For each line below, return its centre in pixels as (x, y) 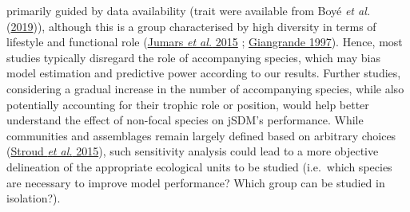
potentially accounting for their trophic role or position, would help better (188, 104)
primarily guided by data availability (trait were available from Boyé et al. (189, 10)
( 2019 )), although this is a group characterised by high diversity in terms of (191, 26)
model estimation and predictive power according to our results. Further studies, (204, 73)
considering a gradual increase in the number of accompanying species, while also (205, 88)
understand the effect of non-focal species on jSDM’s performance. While (185, 120)
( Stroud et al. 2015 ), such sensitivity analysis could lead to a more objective (193, 151)
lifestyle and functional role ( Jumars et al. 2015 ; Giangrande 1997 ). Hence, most (205, 42)
